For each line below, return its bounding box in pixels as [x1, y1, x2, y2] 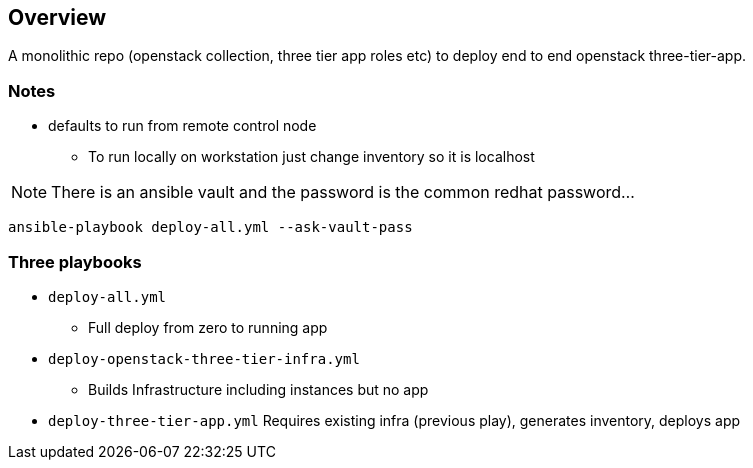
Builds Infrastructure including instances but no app [88, 380, 429, 398]
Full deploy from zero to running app [88, 318, 328, 336]
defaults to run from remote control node [48, 117, 317, 135]
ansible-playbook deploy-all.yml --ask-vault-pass [8, 219, 413, 236]
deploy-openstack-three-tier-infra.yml [48, 350, 360, 367]
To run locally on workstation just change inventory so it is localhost [88, 148, 535, 166]
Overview [8, 5, 107, 30]
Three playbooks [8, 251, 142, 272]
